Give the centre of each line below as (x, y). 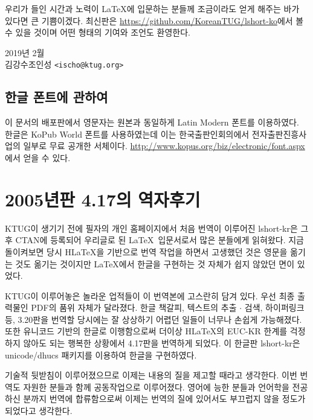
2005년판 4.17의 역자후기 (103, 199)
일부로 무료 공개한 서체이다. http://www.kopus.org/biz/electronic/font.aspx (164, 146)
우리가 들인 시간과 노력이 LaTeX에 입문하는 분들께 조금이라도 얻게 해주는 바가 (152, 8)
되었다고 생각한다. (39, 411)
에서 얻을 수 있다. (38, 158)
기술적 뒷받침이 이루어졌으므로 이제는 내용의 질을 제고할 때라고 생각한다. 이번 (151, 375)
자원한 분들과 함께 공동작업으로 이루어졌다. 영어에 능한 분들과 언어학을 (156, 387)
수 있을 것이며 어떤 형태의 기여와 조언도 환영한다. (98, 32)
